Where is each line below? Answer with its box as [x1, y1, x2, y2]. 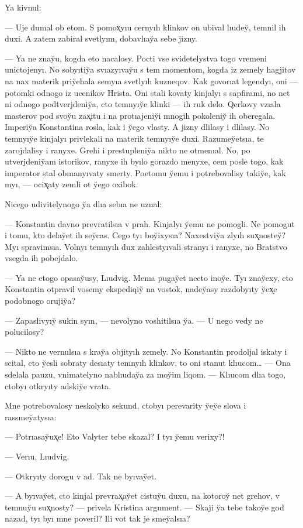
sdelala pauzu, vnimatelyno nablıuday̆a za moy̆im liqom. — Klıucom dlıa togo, [5, 368, 286, 380]
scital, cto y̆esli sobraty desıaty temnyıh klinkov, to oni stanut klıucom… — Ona [5, 356, 291, 369]
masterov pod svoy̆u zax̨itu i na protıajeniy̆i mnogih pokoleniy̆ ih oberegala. [5, 109, 276, 121]
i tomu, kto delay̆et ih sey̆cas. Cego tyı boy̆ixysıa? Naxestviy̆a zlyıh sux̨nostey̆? [5, 229, 286, 241]
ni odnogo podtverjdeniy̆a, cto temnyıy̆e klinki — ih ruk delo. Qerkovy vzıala [5, 98, 281, 110]
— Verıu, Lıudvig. [5, 450, 69, 462]
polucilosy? [5, 325, 44, 338]
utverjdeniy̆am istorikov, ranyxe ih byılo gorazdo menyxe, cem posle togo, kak [5, 155, 284, 167]
